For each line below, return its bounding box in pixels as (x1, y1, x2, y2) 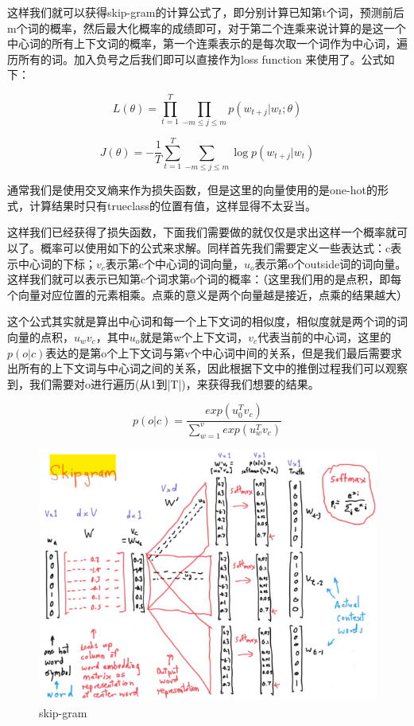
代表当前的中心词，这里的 (257, 328, 392, 345)
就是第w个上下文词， (140, 328, 249, 345)
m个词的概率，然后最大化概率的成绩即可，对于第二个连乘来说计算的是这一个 (7, 19, 406, 36)
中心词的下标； (17, 255, 96, 271)
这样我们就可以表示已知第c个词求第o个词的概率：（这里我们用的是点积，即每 (7, 271, 402, 287)
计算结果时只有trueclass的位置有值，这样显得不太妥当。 (29, 197, 317, 213)
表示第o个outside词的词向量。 (254, 255, 407, 271)
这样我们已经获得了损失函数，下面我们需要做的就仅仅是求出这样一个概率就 (7, 224, 397, 240)
